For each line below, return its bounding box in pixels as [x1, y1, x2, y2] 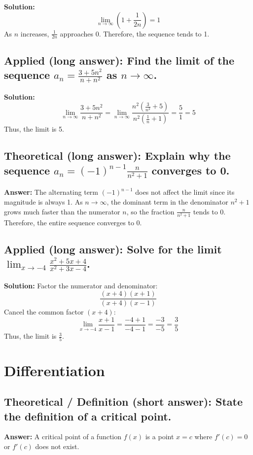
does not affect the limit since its [135, 187, 235, 197]
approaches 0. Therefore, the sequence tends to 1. [60, 28, 210, 38]
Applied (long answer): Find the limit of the [4, 52, 235, 68]
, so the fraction [126, 206, 175, 216]
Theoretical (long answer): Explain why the [4, 148, 231, 163]
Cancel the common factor [4, 307, 84, 317]
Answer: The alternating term [4, 187, 98, 197]
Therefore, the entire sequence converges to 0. [4, 217, 142, 227]
